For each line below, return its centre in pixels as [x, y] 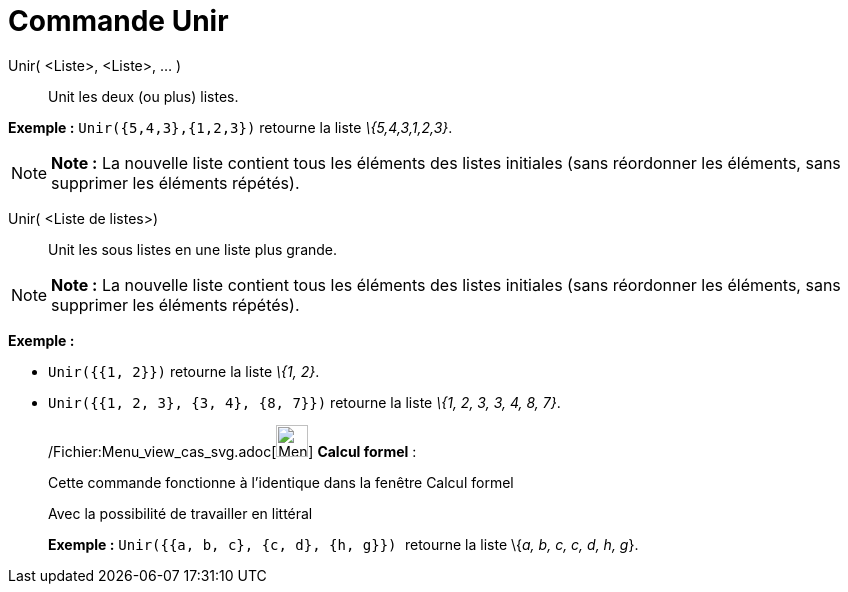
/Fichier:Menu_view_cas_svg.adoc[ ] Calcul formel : [232, 451]
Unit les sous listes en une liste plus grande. [193, 249]
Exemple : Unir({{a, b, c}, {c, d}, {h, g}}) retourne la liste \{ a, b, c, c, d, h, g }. [343, 544]
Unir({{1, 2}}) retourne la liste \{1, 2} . [184, 371]
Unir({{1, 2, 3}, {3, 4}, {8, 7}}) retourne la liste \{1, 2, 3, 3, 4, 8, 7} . [304, 402]
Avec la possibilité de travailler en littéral [180, 513]
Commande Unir [118, 21]
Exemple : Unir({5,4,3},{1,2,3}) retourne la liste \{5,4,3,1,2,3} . [230, 127]
